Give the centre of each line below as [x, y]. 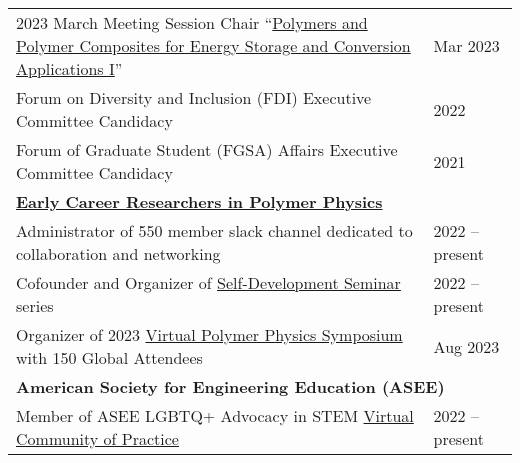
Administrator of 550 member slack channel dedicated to [214, 230]
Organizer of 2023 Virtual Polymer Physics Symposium [209, 334]
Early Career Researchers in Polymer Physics [199, 201]
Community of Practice [97, 438]
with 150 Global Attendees [109, 357]
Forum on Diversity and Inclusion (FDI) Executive [194, 97]
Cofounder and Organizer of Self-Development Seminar [208, 282]
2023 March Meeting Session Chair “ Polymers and [192, 22]
